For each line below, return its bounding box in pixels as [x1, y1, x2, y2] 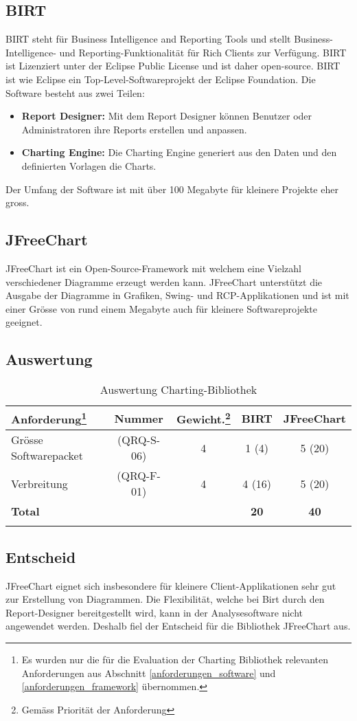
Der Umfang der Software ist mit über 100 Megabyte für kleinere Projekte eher [5, 181, 338, 196]
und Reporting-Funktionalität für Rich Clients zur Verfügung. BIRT [59, 45, 347, 59]
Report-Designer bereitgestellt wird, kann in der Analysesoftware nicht [5, 605, 303, 619]
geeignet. [5, 315, 43, 329]
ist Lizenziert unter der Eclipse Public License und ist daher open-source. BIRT [5, 58, 341, 73]
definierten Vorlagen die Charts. [21, 158, 157, 173]
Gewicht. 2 [176, 409, 231, 428]
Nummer [114, 410, 163, 426]
